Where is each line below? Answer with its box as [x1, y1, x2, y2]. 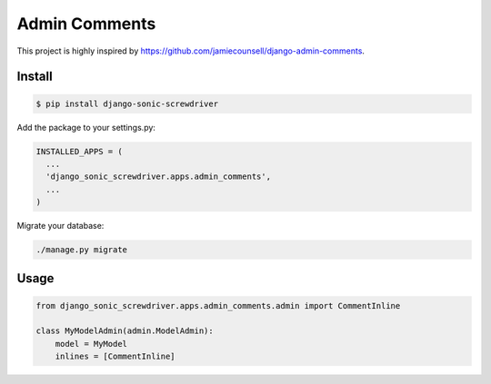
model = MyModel [55, 339, 127, 349]
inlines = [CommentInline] [55, 351, 176, 362]
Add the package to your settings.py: [16, 122, 156, 133]
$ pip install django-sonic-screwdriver [35, 98, 218, 109]
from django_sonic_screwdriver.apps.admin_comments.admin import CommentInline [35, 300, 401, 310]
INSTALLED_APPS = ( [35, 146, 123, 156]
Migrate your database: [16, 221, 105, 231]
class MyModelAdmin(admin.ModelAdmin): [35, 326, 214, 336]
